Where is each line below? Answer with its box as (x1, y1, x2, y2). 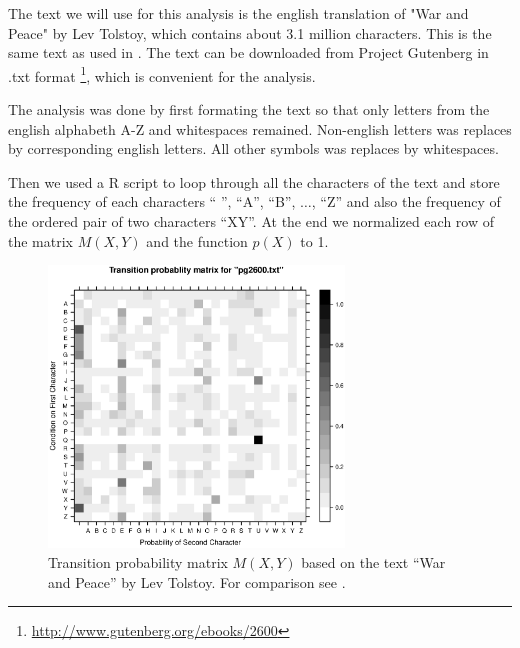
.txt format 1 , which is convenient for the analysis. (8, 62, 316, 86)
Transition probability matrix (48, 551, 228, 572)
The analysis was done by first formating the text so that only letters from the (8, 99, 490, 120)
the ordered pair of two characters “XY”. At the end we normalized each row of (8, 211, 495, 231)
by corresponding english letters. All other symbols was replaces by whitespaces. (8, 138, 499, 159)
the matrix (8, 230, 73, 251)
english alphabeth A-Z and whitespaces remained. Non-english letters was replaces (8, 118, 512, 139)
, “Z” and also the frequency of (311, 191, 501, 212)
